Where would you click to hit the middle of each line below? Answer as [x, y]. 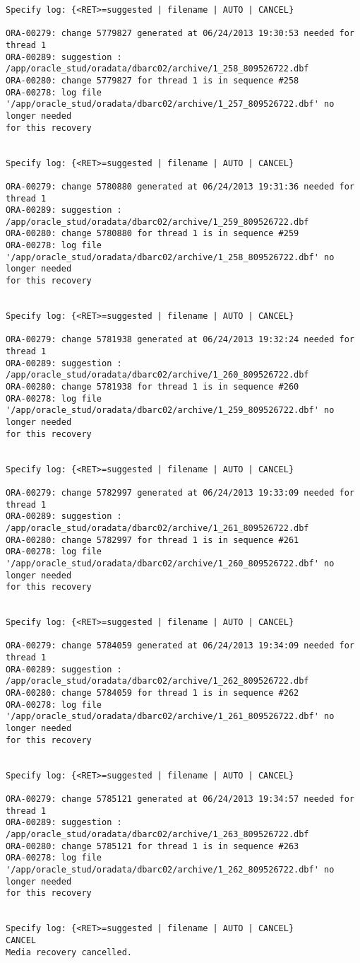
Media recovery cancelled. [69, 952]
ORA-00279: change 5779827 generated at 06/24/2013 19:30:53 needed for [180, 34]
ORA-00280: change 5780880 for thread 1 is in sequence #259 [152, 234]
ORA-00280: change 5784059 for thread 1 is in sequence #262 [152, 693]
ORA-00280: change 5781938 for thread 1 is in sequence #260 [152, 387]
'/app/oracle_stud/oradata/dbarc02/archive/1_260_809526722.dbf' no [170, 563]
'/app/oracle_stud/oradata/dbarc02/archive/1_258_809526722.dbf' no [170, 257]
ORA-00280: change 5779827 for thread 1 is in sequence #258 [152, 80]
